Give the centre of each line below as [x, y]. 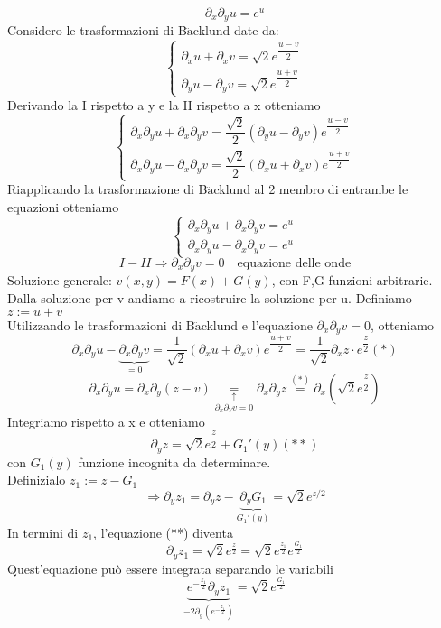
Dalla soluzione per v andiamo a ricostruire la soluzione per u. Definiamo [210, 298]
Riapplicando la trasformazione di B [108, 189]
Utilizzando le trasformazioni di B [101, 324]
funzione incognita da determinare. [174, 462]
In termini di [43, 532]
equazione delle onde [294, 263]
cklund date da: [236, 30]
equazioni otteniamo [63, 206]
